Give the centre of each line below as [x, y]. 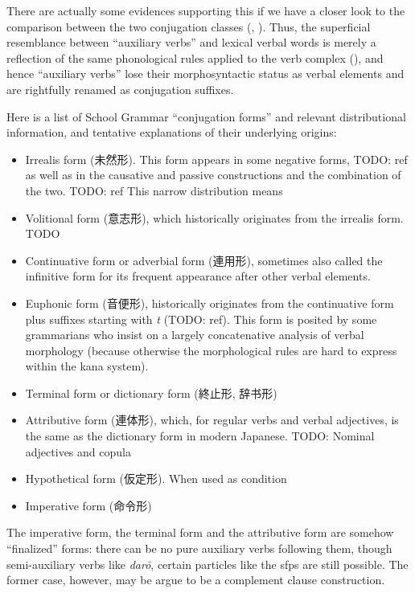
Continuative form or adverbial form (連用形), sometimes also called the [204, 260]
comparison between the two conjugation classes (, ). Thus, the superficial [189, 26]
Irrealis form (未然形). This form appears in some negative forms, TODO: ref [216, 159]
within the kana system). [87, 366]
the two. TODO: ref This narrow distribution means [154, 190]
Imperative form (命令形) [88, 505]
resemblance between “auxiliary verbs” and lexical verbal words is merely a [191, 42]
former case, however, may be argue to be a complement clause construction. [196, 580]
